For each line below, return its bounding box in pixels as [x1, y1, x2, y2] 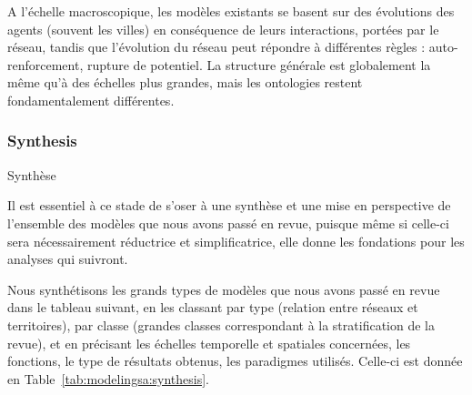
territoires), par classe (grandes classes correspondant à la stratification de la [7, 315, 435, 334]
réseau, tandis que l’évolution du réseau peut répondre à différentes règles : [7, 37, 426, 56]
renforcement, [7, 55, 84, 74]
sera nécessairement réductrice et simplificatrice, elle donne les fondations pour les [7, 231, 465, 250]
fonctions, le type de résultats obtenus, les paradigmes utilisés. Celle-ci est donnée [7, 351, 463, 370]
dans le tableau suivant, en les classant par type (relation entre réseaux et [7, 298, 418, 317]
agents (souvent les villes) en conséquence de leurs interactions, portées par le [7, 19, 439, 38]
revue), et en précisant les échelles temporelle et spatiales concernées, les [7, 333, 411, 352]
